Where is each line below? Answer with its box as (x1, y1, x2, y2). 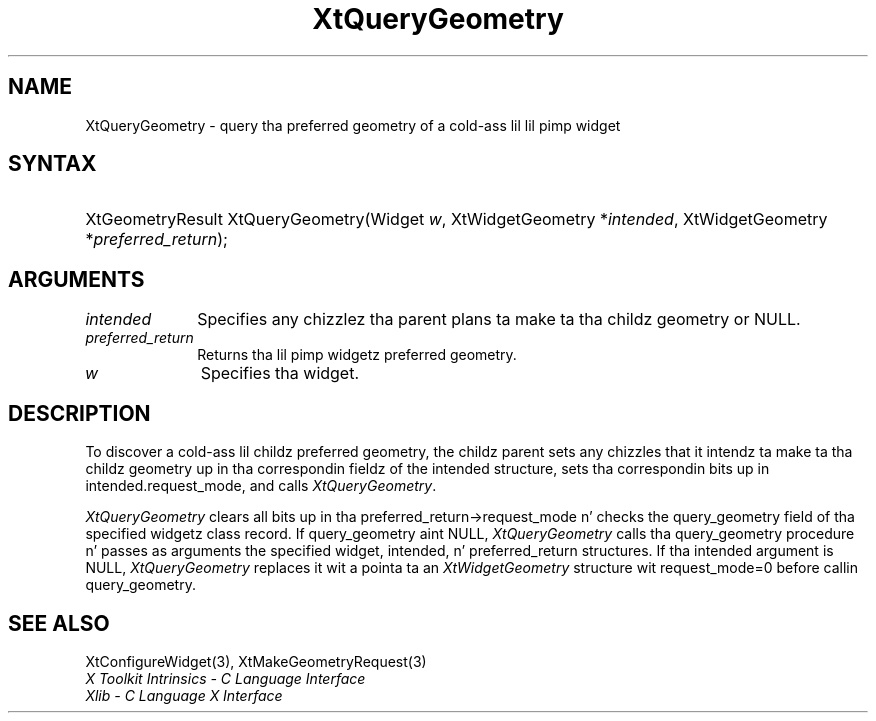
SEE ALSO (8, 610, 110, 636)
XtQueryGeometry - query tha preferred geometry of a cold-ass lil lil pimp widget (85, 116, 621, 134)
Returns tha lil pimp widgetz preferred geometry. (197, 346, 517, 364)
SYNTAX (8, 151, 97, 177)
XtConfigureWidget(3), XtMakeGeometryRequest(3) (85, 652, 427, 670)
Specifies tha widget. (200, 363, 360, 384)
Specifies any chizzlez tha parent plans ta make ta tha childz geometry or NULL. (197, 309, 801, 330)
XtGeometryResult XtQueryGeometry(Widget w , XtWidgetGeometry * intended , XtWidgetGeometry (85, 209, 828, 230)
